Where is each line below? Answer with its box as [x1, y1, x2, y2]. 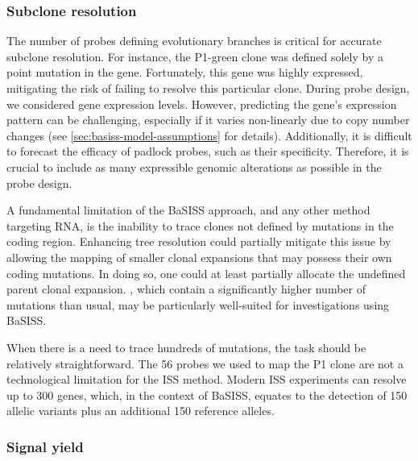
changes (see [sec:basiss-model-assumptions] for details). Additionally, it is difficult [6, 127, 412, 143]
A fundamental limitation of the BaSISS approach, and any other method [6, 201, 370, 218]
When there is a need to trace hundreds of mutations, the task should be [6, 338, 366, 355]
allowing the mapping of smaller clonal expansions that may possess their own [6, 248, 392, 265]
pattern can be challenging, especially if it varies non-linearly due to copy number [6, 111, 410, 128]
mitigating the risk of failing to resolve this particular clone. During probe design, [6, 80, 410, 96]
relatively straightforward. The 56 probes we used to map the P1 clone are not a [6, 355, 404, 372]
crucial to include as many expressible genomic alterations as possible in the [6, 158, 382, 175]
